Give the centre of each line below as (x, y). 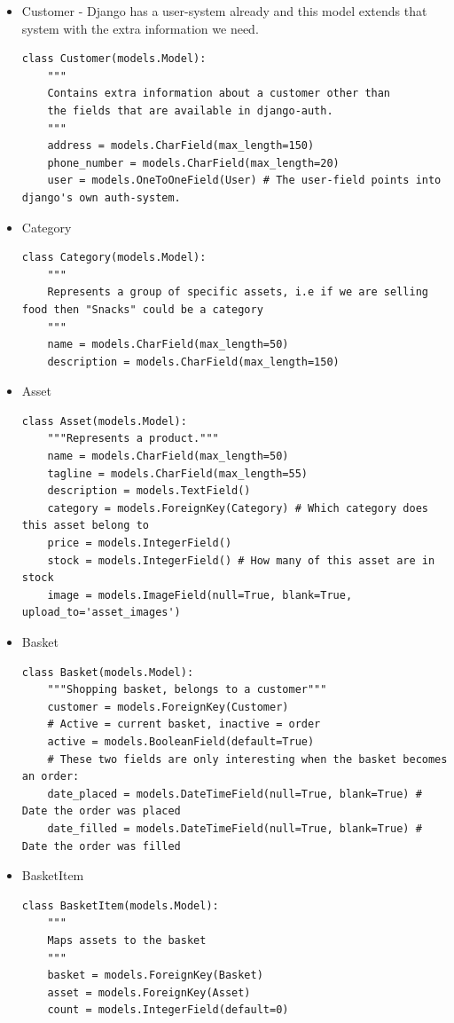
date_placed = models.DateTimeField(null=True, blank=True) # (235, 794)
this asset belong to (85, 526)
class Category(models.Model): (114, 258)
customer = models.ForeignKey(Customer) (168, 707)
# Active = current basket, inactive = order (184, 724)
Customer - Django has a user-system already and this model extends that (224, 11)
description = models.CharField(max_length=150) (193, 362)
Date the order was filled (101, 846)
